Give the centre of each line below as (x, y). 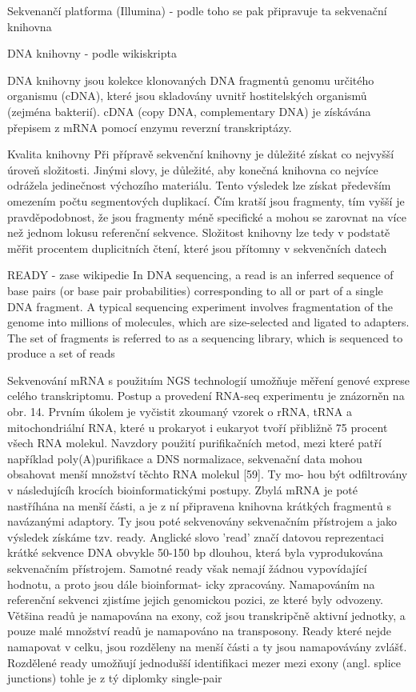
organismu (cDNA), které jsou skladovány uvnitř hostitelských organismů (187, 96)
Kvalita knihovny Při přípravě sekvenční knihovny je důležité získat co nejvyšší (201, 154)
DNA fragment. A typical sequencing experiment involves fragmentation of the (200, 306)
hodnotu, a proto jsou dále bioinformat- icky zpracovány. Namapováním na (191, 584)
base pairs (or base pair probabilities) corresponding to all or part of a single (195, 290)
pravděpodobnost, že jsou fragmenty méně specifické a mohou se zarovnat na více (207, 216)
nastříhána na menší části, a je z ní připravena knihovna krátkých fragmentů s (200, 505)
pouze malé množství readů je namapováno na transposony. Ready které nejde (200, 631)
